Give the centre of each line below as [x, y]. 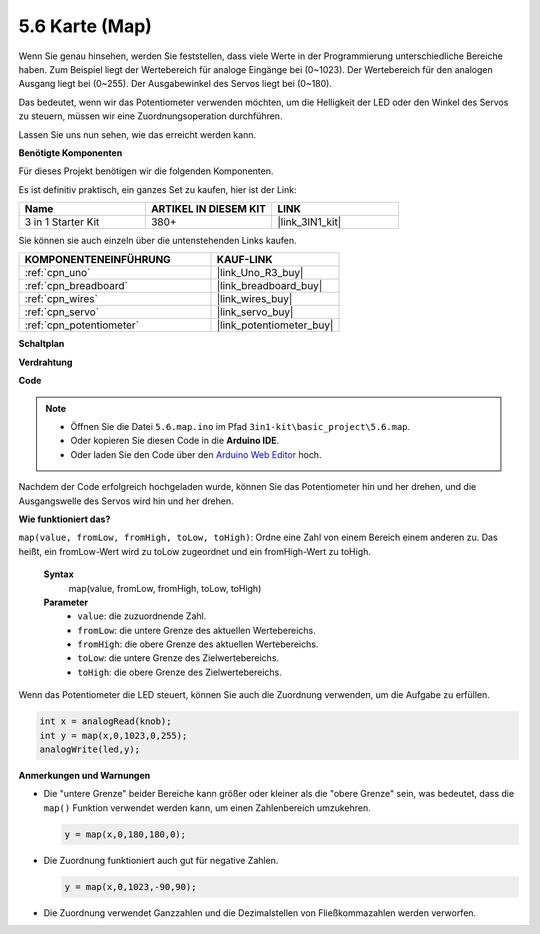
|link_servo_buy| [255, 312]
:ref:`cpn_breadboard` [76, 286]
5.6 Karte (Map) [85, 26]
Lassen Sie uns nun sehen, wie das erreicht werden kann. [137, 134]
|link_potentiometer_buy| [275, 325]
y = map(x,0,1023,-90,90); [130, 886]
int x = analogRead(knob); [105, 721]
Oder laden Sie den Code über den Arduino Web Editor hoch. [196, 454]
